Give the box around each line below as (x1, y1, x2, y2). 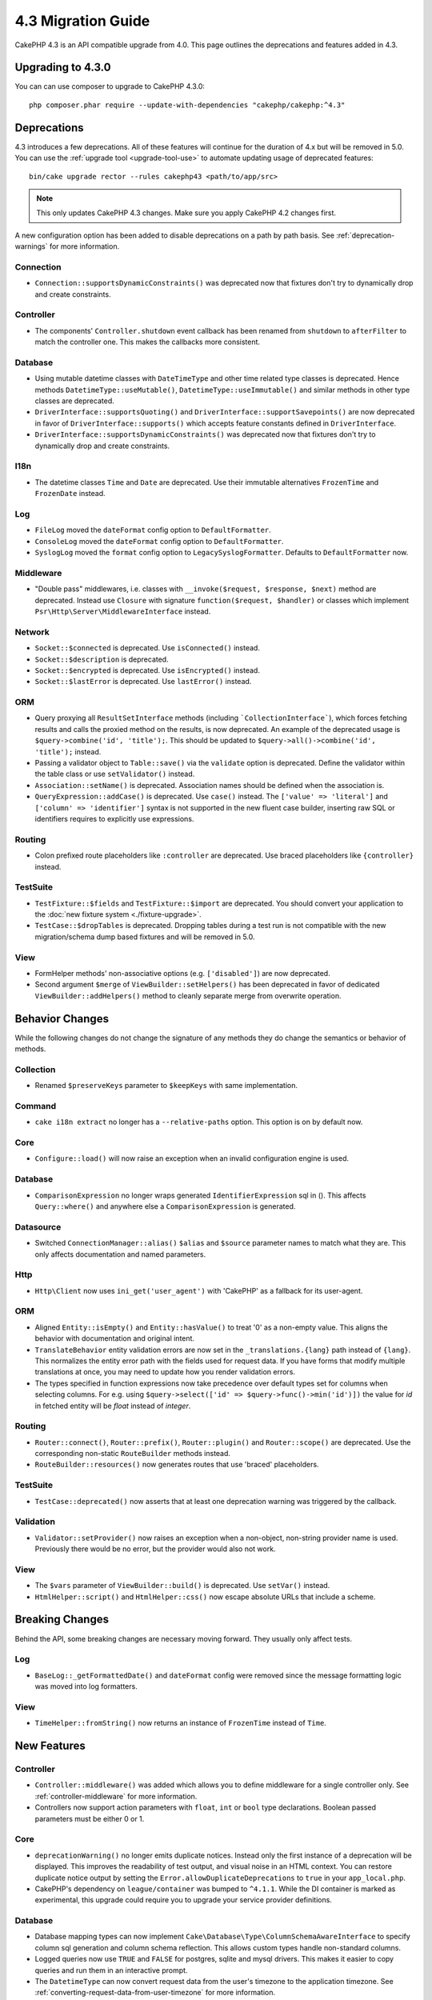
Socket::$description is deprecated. (34, 654, 169, 664)
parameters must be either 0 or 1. (34, 1814, 145, 1823)
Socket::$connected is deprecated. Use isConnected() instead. (34, 643, 260, 653)
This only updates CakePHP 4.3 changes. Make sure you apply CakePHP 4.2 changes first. (36, 208, 336, 218)
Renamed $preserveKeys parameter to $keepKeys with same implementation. (34, 1081, 298, 1090)
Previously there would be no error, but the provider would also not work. (34, 1544, 276, 1554)
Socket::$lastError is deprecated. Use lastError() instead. (34, 677, 252, 686)
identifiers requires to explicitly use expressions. (34, 814, 194, 823)
